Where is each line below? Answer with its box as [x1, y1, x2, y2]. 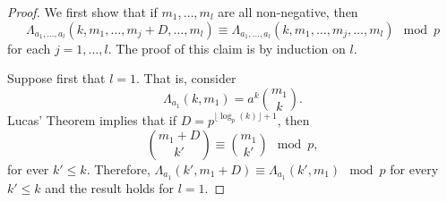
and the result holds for [45, 178, 175, 197]
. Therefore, [86, 159, 150, 178]
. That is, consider [136, 69, 236, 88]
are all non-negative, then [218, 3, 358, 21]
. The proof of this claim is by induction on [107, 38, 346, 57]
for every [390, 159, 439, 178]
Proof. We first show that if [7, 3, 158, 21]
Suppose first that [7, 69, 106, 88]
